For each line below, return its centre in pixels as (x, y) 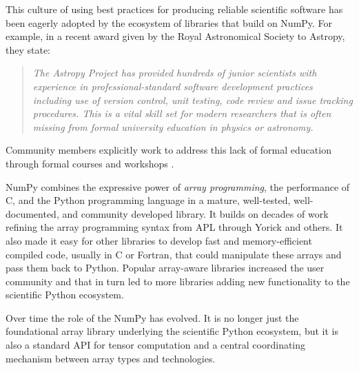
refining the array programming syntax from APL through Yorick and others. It (174, 227)
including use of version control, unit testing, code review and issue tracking (193, 100)
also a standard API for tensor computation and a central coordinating (156, 345)
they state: (28, 49)
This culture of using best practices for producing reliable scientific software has (174, 9)
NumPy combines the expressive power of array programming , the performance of (178, 186)
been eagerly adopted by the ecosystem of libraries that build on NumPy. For (169, 22)
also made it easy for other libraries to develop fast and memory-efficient (159, 240)
